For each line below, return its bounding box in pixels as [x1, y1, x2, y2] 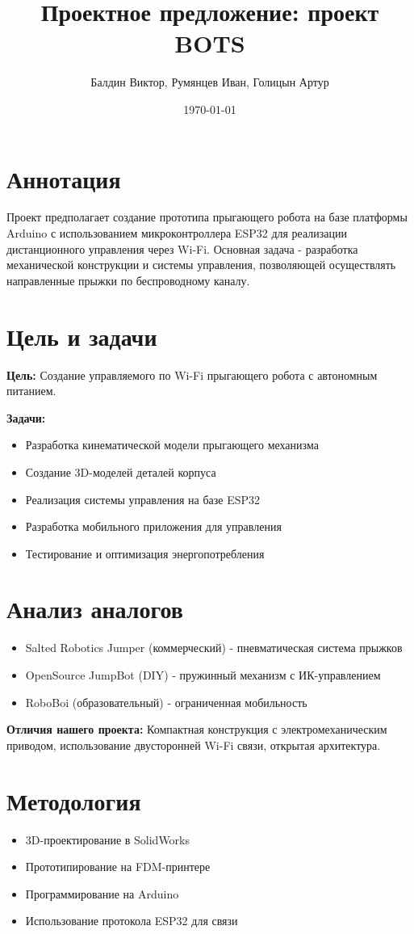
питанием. [6, 382, 56, 399]
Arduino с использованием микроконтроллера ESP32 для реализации [6, 225, 348, 242]
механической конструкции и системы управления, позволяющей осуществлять [6, 256, 396, 273]
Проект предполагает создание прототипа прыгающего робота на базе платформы [6, 208, 408, 225]
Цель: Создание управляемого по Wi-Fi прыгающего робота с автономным [6, 366, 378, 383]
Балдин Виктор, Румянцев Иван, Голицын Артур [90, 74, 329, 90]
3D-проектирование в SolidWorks [25, 831, 190, 848]
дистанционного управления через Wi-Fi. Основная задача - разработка [6, 240, 358, 257]
